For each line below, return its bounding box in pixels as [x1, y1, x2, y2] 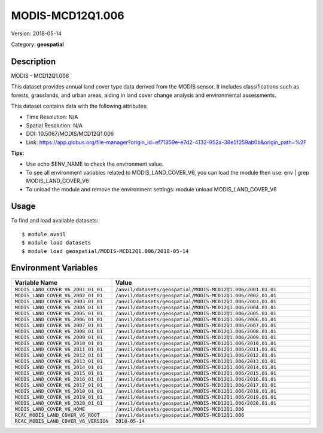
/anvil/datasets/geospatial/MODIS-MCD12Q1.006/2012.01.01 [115, 352, 277, 358]
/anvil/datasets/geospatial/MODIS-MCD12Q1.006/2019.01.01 [115, 394, 277, 400]
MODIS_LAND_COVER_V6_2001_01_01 [14, 286, 103, 292]
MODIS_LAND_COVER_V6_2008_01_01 [14, 328, 103, 334]
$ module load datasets [22, 239, 92, 246]
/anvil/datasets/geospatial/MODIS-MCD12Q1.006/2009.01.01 [115, 334, 277, 340]
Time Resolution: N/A [26, 114, 78, 121]
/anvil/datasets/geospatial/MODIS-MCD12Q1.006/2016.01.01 [115, 376, 277, 382]
